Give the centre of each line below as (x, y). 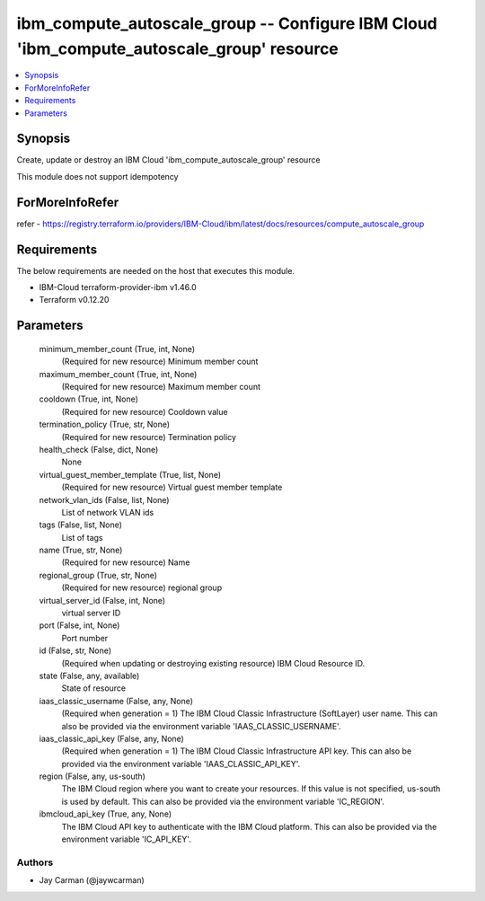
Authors (35, 862)
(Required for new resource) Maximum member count (161, 386)
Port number (85, 638)
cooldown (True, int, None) (89, 399)
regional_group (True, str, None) (98, 575)
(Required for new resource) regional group (142, 587)
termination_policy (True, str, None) (105, 424)
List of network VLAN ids (108, 512)
